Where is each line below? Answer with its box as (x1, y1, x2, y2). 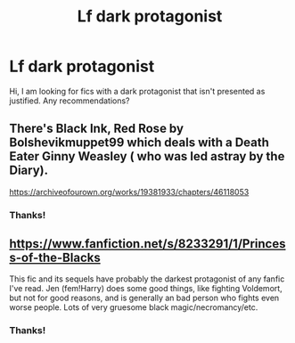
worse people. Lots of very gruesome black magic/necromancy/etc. (9, 302, 258, 313)
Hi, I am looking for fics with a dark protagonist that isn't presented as (9, 86, 266, 96)
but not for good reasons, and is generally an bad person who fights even (9, 292, 280, 304)
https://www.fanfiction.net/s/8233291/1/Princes (9, 236, 286, 251)
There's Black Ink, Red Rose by (9, 121, 184, 136)
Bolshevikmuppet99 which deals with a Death (9, 135, 270, 151)
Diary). (9, 163, 49, 178)
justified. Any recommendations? (9, 95, 131, 106)
